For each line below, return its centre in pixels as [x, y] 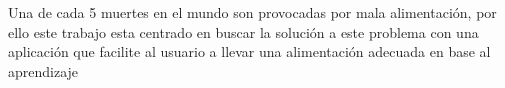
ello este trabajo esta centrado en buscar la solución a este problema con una [243, 31]
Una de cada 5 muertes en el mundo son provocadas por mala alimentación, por [252, 12]
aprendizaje [43, 70]
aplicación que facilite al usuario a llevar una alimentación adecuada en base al [249, 51]
